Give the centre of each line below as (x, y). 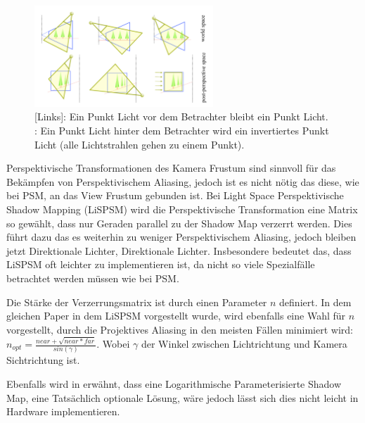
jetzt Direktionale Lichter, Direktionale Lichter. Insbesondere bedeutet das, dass (179, 250)
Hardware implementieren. (63, 411)
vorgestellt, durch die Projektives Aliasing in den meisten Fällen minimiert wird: (180, 329)
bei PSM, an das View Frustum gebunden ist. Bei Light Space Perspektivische (175, 195)
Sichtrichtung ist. (43, 360)
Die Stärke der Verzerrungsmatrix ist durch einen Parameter (137, 302)
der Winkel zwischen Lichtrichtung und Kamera (244, 344)
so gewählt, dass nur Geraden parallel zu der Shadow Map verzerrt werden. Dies (179, 223)
